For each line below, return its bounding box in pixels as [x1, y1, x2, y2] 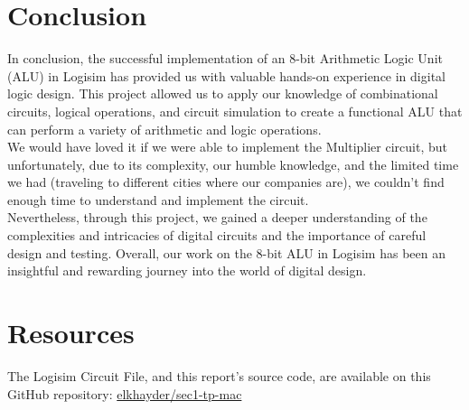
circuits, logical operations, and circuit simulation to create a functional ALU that [7, 101, 463, 120]
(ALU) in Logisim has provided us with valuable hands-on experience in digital [7, 66, 446, 85]
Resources [7, 314, 135, 351]
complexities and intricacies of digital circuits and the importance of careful [7, 226, 427, 245]
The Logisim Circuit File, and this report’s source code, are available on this [7, 366, 431, 385]
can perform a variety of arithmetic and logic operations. [7, 119, 322, 138]
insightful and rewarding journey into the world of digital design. [7, 261, 367, 280]
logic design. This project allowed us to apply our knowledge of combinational [7, 84, 438, 103]
